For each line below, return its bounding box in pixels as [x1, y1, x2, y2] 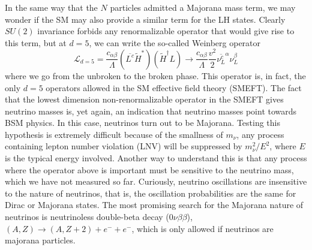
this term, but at [5, 36, 67, 49]
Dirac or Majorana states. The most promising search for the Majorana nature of [5, 198, 304, 211]
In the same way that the [5, 1, 98, 13]
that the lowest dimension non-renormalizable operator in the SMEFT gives [5, 93, 284, 106]
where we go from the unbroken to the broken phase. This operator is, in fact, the [5, 69, 306, 82]
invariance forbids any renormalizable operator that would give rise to [37, 25, 295, 37]
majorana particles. [5, 234, 76, 246]
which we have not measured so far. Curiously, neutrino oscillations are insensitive [5, 175, 307, 188]
